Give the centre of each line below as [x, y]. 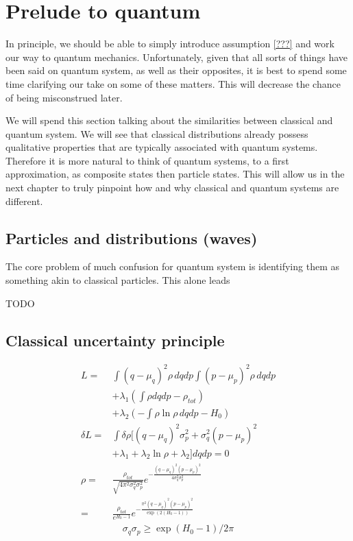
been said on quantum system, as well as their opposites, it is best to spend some [176, 70]
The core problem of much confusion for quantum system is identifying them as [172, 266]
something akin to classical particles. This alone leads [118, 280]
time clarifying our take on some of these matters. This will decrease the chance [173, 83]
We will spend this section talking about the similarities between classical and [169, 120]
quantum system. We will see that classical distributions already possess [157, 133]
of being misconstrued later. [64, 97]
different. [24, 201]
